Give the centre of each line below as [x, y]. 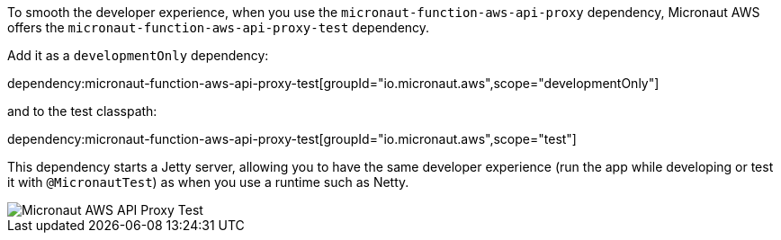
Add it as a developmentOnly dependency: [138, 55]
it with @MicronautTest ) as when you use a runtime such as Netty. [208, 182]
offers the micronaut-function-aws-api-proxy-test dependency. [219, 27]
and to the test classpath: [82, 111]
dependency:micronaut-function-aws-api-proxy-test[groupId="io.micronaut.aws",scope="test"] [292, 139]
